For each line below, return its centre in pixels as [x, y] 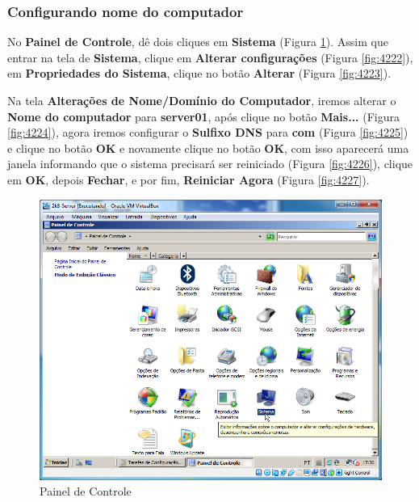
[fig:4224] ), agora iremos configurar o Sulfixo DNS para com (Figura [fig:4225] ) [208, 132]
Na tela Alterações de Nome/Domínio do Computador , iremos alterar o [202, 100]
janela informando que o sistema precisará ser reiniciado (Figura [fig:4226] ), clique [210, 164]
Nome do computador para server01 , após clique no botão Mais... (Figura [204, 116]
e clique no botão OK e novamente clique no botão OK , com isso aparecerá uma [208, 148]
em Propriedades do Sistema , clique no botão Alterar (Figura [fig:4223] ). [199, 73]
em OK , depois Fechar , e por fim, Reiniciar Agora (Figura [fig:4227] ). [189, 179]
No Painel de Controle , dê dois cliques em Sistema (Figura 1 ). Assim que [198, 42]
